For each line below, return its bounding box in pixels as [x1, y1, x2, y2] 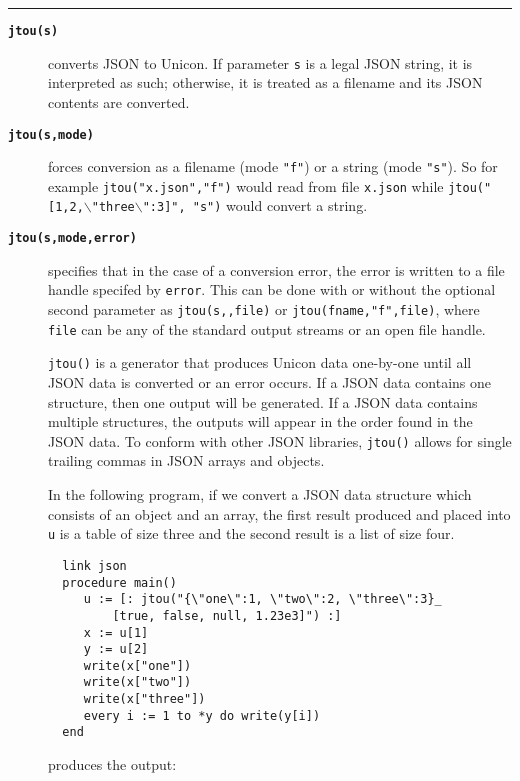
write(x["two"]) [83, 675, 192, 690]
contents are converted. [48, 91, 190, 112]
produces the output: [48, 754, 177, 775]
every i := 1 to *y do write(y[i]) [83, 708, 321, 723]
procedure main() [62, 575, 177, 590]
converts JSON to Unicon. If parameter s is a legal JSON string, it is [48, 52, 473, 73]
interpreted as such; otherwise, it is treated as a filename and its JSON [48, 72, 483, 93]
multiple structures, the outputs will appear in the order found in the [48, 411, 473, 432]
